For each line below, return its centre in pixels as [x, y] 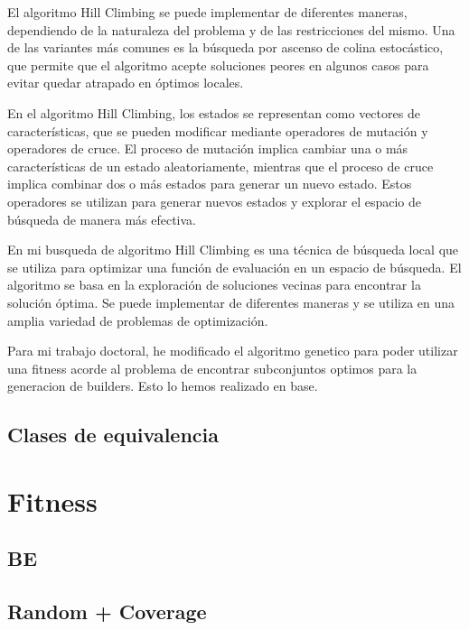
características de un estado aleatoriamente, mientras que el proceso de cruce [220, 166]
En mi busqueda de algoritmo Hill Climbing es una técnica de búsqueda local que [233, 250]
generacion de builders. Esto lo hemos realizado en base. [163, 386]
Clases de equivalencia [113, 435]
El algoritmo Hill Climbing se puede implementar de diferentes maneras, [207, 12]
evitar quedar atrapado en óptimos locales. [126, 83]
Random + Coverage [107, 611]
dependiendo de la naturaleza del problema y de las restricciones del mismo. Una [231, 29]
